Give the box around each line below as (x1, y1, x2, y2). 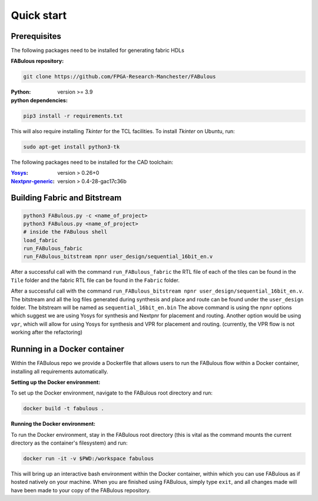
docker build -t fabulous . (23, 405, 104, 412)
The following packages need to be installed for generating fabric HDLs (11, 47, 185, 54)
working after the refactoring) (11, 329, 82, 336)
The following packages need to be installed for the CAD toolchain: (11, 158, 174, 165)
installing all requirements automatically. (11, 368, 108, 375)
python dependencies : (11, 97, 68, 104)
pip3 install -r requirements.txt (23, 112, 123, 119)
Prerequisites (11, 31, 61, 41)
